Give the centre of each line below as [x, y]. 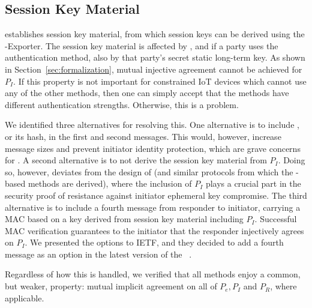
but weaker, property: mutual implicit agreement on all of [111, 286]
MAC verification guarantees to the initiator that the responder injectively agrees [154, 230]
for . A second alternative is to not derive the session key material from [136, 160]
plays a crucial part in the [253, 183]
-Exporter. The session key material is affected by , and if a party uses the [142, 45]
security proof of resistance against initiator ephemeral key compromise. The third [156, 195]
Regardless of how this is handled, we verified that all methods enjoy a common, [153, 274]
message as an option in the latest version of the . [98, 254]
